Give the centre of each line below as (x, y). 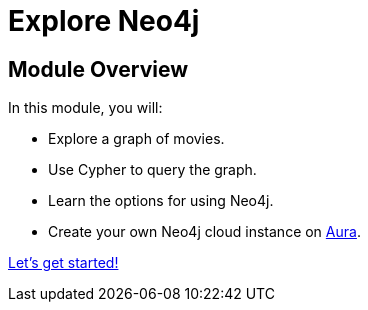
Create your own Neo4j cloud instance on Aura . (204, 232)
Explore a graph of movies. (136, 139)
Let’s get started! (63, 263)
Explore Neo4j (104, 21)
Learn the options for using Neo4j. (161, 201)
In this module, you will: (85, 108)
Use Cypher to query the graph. (152, 170)
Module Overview (98, 69)
